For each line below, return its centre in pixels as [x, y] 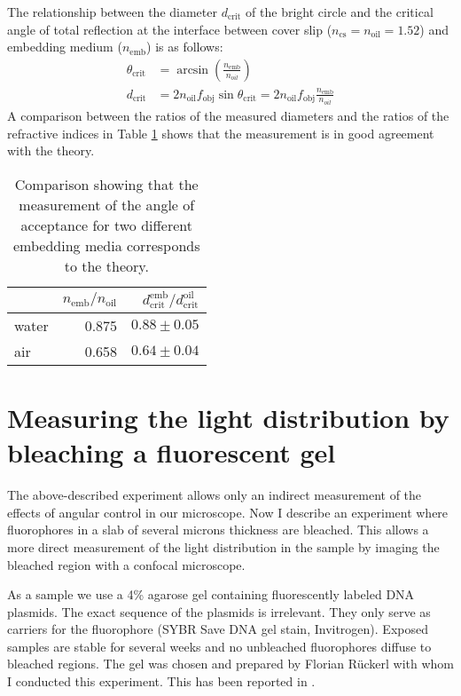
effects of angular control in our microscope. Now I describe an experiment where [228, 512]
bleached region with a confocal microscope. [126, 564]
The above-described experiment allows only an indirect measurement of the [215, 495]
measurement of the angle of [107, 204]
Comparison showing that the [106, 184]
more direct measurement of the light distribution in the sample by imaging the [223, 546]
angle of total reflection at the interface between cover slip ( [170, 29]
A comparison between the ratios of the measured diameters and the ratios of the [228, 116]
